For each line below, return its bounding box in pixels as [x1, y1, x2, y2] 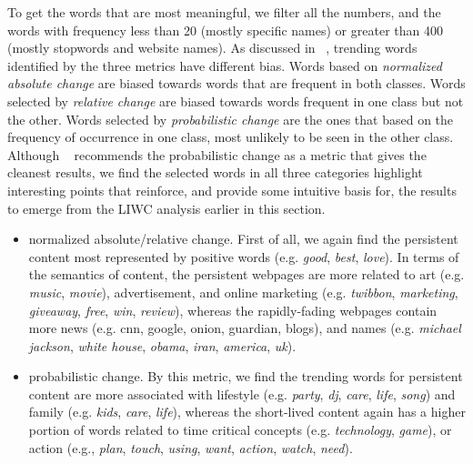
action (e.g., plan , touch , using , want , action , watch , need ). [28, 438, 353, 457]
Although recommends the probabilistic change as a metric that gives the [7, 145, 427, 164]
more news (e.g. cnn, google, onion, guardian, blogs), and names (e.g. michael [28, 318, 461, 338]
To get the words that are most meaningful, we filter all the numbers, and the [7, 3, 441, 21]
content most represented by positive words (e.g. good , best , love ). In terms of [28, 247, 459, 266]
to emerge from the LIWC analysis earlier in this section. [7, 198, 326, 217]
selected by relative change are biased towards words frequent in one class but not [7, 91, 464, 110]
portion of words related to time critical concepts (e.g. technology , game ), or [28, 420, 452, 439]
